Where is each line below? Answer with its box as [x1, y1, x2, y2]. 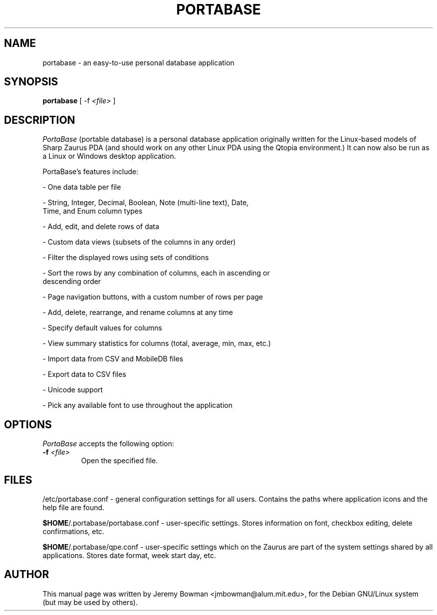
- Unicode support [42, 385, 103, 394]
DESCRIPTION [4, 113, 75, 126]
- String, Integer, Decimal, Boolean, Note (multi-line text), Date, [42, 198, 249, 207]
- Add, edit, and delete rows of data [42, 222, 160, 231]
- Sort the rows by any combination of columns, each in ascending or [42, 269, 270, 278]
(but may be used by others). [42, 598, 138, 607]
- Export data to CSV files [42, 370, 126, 379]
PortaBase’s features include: [42, 167, 139, 176]
